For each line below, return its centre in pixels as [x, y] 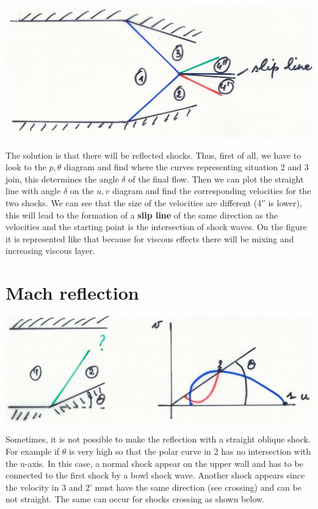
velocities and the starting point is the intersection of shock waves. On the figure [156, 227]
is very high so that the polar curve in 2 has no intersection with [190, 451]
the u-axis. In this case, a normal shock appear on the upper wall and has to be [154, 463]
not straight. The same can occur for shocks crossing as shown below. [135, 499]
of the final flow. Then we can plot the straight [216, 179]
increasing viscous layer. [50, 251]
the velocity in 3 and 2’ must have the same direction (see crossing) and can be [154, 487]
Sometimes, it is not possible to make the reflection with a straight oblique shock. [158, 439]
